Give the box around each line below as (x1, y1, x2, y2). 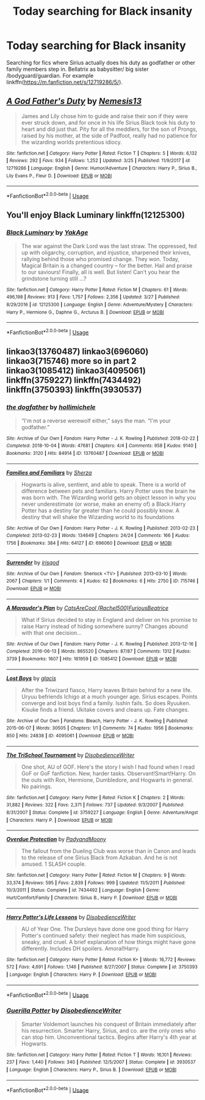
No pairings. (21, 783, 52, 790)
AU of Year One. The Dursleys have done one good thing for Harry (21, 925, 189, 932)
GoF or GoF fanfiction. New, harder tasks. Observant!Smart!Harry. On (21, 769, 196, 777)
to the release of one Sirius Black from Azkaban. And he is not (21, 854, 178, 862)
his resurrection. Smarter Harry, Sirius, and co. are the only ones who (21, 1027, 196, 1034)
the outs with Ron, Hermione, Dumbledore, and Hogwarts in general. (21, 776, 193, 783)
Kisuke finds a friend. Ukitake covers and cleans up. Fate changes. (21, 706, 189, 713)
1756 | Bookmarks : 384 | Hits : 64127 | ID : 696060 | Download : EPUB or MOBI (6, 540, 172, 546)
